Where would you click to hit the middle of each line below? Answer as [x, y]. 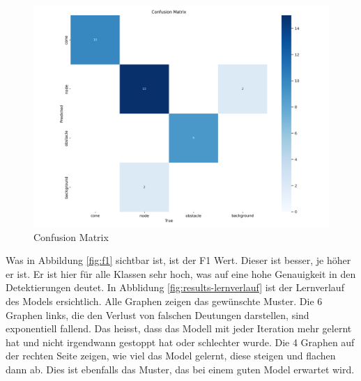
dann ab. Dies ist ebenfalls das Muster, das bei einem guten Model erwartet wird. [180, 369]
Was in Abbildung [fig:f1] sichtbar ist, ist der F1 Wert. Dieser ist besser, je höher [178, 260]
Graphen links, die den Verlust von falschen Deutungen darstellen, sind [158, 314]
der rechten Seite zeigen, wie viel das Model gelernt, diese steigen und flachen [171, 356]
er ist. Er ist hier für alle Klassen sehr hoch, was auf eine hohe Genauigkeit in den [181, 273]
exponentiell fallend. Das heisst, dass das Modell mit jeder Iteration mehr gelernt [179, 328]
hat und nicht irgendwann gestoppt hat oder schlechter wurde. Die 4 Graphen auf [180, 342]
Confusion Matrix [71, 236]
